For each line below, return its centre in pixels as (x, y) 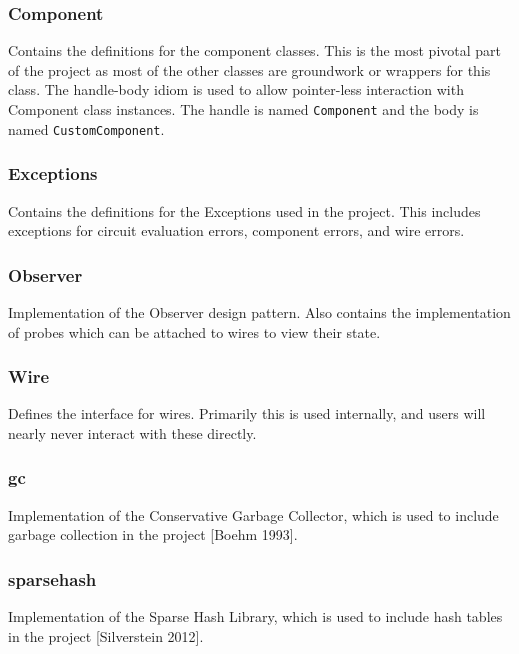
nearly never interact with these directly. (132, 432)
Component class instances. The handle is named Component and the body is (243, 109)
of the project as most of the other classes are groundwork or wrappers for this (249, 69)
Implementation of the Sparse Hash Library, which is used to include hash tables (255, 616)
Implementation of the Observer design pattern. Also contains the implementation (259, 311)
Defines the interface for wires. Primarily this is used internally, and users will (247, 413)
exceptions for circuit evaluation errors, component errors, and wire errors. (236, 230)
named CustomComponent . (86, 128)
